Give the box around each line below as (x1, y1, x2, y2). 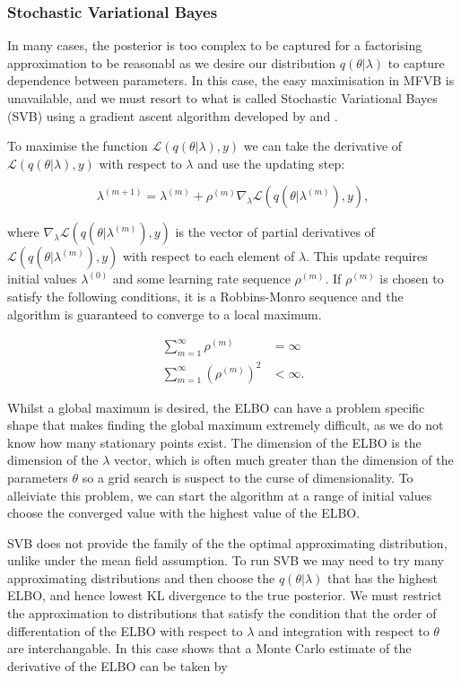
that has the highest (326, 568, 438, 587)
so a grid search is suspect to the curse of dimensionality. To (82, 467, 413, 486)
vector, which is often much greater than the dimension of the (114, 450, 454, 469)
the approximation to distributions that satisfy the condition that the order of (7, 604, 437, 623)
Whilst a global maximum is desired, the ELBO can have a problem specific (7, 397, 425, 416)
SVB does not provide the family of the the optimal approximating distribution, (7, 533, 448, 552)
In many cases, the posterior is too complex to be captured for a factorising (7, 36, 422, 55)
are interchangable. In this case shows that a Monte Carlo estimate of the (7, 639, 412, 658)
